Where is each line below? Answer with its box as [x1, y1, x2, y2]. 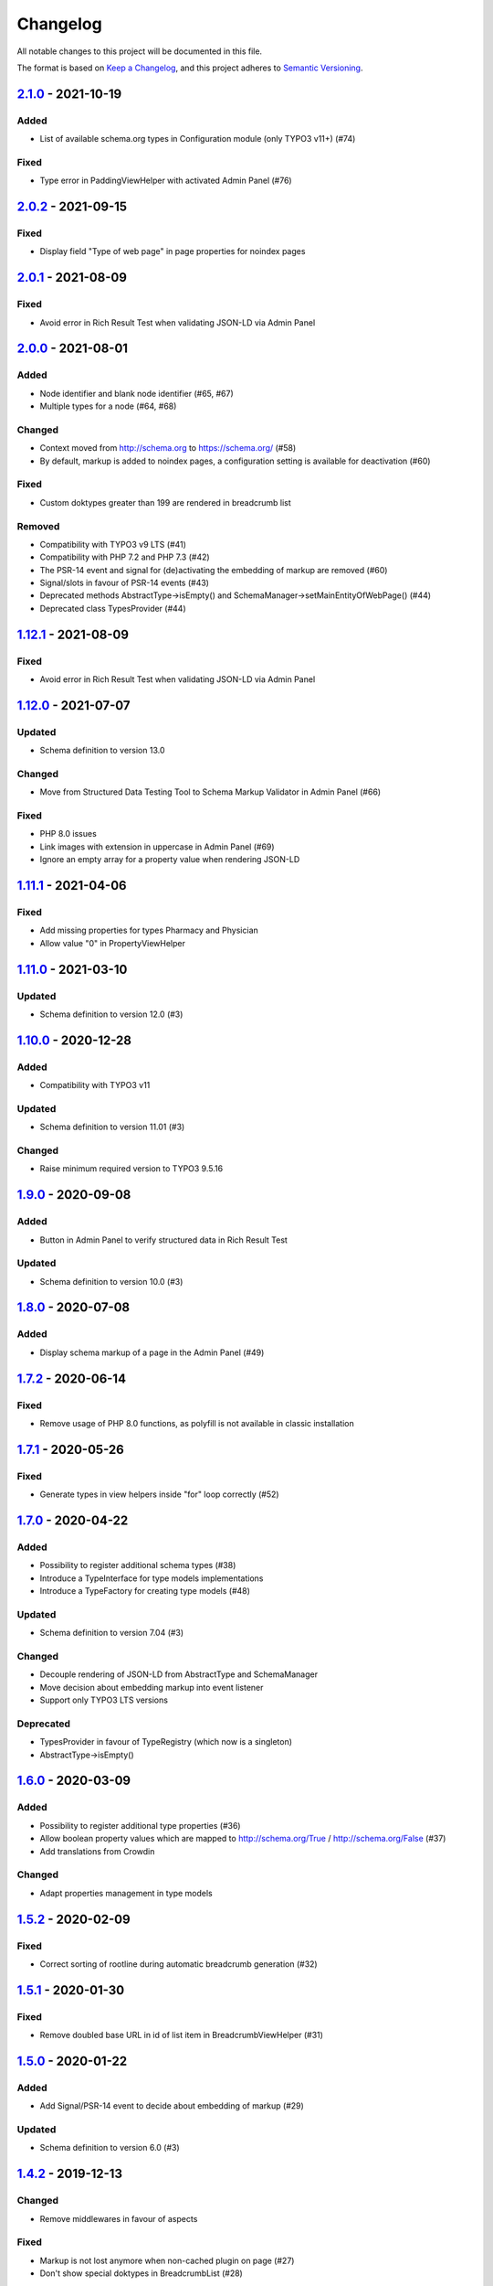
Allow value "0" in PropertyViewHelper [39, 937, 186, 948]
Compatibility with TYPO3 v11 [39, 1080, 151, 1091]
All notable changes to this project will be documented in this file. [16, 46, 263, 57]
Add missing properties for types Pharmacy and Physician [39, 924, 259, 936]
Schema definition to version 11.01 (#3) [39, 1121, 185, 1133]
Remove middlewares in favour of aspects [39, 2213, 198, 2224]
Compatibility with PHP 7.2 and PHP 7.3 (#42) [39, 551, 210, 562]
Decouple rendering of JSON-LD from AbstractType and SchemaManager [39, 1669, 319, 1680]
